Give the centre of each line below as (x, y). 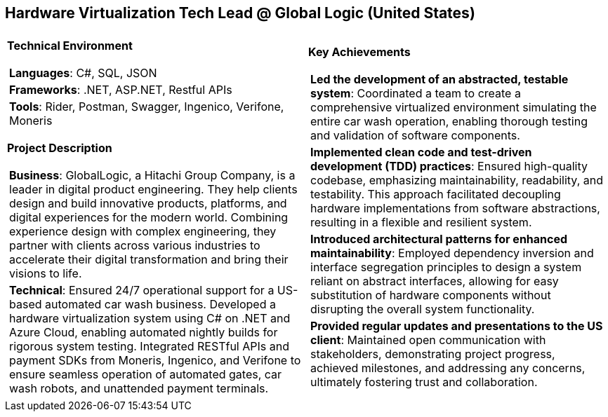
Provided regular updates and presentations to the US (457, 326)
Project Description (60, 148)
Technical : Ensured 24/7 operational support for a (142, 290)
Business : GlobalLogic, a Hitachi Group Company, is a (152, 176)
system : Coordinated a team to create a (416, 94)
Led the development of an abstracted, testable (440, 80)
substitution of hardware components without (431, 295)
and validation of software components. (415, 136)
